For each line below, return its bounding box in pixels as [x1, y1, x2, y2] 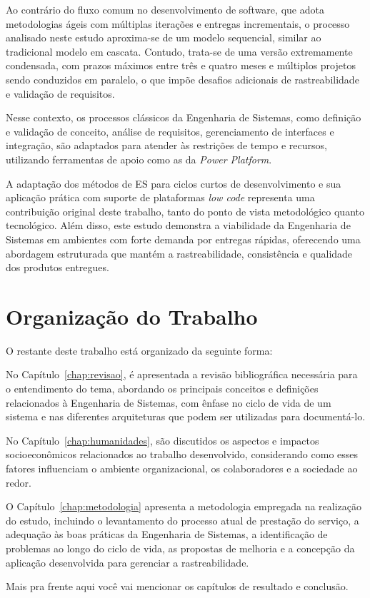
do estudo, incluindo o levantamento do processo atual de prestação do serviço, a [6, 512, 359, 527]
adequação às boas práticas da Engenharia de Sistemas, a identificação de [6, 527, 328, 542]
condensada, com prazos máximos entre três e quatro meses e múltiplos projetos [6, 58, 356, 73]
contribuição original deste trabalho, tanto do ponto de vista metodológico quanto [6, 203, 364, 218]
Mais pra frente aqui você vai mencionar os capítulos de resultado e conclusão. [6, 579, 349, 594]
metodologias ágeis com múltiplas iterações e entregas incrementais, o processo [6, 16, 350, 31]
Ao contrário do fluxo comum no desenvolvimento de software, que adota [6, 2, 324, 16]
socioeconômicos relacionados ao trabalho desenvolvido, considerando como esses [6, 447, 359, 462]
